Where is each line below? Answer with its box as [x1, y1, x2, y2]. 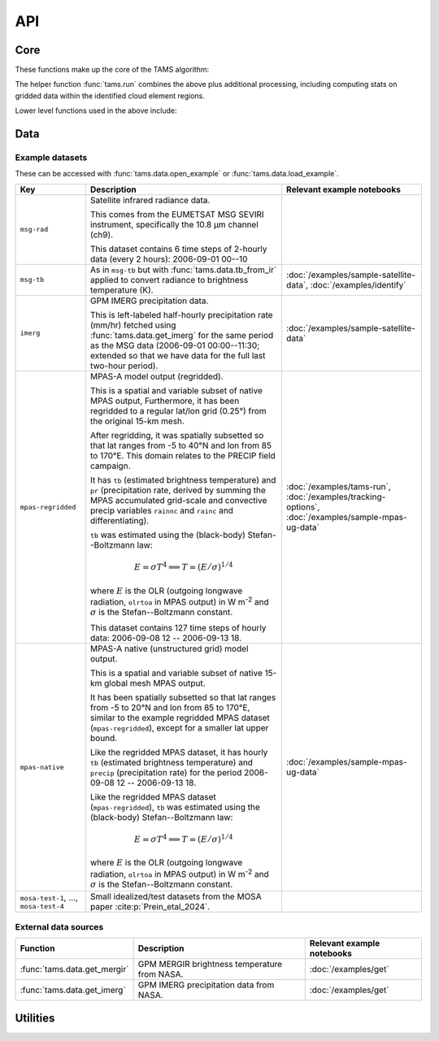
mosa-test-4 [20, 902, 64, 911]
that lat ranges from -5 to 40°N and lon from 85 [89, 440, 272, 451]
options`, [285, 501, 320, 513]
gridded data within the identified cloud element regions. [15, 90, 205, 101]
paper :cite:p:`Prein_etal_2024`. [89, 900, 211, 912]
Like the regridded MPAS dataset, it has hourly [89, 746, 268, 757]
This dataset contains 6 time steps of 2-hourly [89, 243, 267, 254]
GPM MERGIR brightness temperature [137, 959, 283, 970]
